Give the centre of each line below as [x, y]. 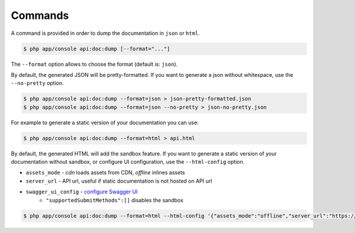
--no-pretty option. [38, 83]
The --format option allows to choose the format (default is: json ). [94, 64]
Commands [40, 15]
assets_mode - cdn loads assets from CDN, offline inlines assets [105, 173]
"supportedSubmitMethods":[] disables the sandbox [114, 200]
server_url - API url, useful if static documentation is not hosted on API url [119, 181]
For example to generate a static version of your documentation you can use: [105, 122]
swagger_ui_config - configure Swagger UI [82, 192]
